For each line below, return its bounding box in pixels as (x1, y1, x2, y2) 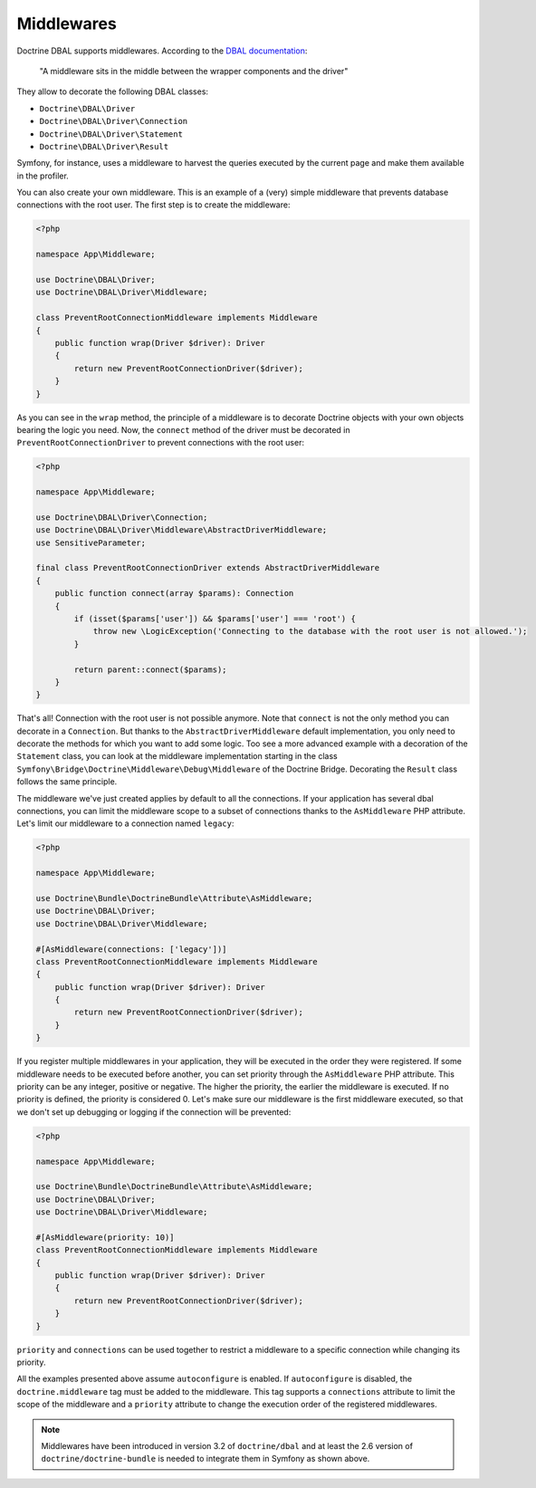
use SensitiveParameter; (35, 537, 147, 548)
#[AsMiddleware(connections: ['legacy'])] (35, 944, 227, 955)
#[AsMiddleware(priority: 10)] (35, 1232, 176, 1243)
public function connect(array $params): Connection (54, 589, 294, 599)
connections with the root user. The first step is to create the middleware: (16, 199, 291, 210)
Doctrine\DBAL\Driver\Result (39, 141, 169, 151)
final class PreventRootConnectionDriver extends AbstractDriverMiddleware (35, 562, 380, 573)
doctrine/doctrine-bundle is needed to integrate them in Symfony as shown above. (41, 1454, 370, 1464)
